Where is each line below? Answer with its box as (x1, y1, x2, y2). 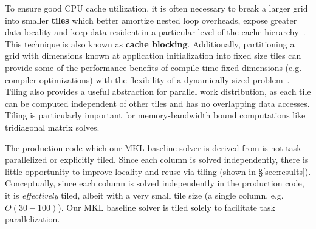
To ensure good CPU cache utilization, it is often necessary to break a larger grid (5, 2, 308, 14)
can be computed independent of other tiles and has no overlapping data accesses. (5, 97, 310, 109)
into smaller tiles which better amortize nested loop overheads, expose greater (5, 13, 297, 26)
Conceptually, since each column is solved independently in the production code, (5, 177, 304, 190)
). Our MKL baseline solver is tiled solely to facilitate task (58, 200, 275, 213)
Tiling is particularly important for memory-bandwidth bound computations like (5, 109, 306, 121)
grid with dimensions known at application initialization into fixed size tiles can (5, 49, 301, 62)
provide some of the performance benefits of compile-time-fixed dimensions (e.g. (5, 61, 302, 73)
